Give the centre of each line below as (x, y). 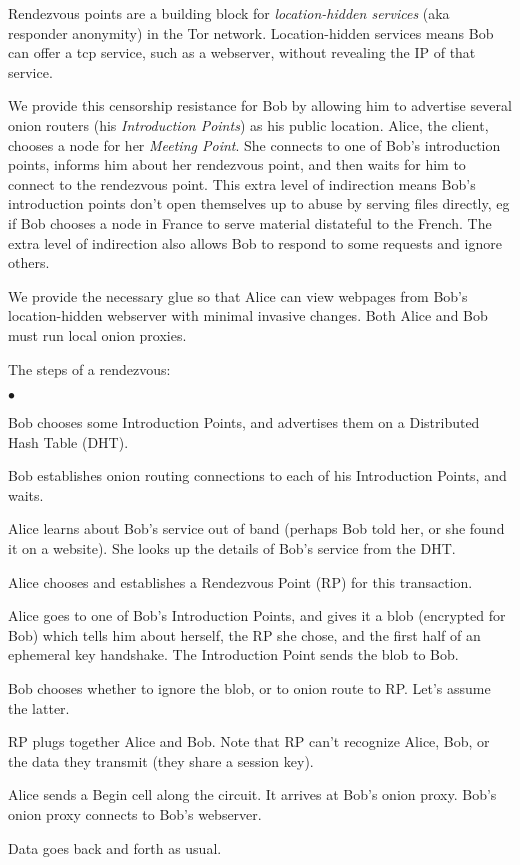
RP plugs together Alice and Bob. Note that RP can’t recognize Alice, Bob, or (249, 741)
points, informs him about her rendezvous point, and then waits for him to (237, 164)
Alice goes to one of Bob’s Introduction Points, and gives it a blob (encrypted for (257, 615)
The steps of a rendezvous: (89, 368)
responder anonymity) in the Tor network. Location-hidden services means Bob (251, 32)
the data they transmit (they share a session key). (161, 760)
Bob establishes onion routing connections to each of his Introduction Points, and (257, 475)
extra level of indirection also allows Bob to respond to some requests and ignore (255, 242)
